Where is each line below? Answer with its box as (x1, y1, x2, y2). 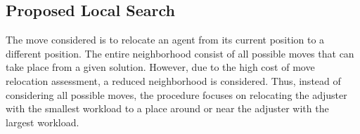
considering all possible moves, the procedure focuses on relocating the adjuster (6, 87, 347, 102)
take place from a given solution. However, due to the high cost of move (6, 60, 315, 74)
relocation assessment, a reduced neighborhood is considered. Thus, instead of (6, 73, 341, 88)
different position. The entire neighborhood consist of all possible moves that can (6, 46, 354, 60)
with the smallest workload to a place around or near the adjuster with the (6, 101, 329, 116)
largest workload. (6, 114, 79, 129)
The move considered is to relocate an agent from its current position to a (6, 32, 325, 47)
